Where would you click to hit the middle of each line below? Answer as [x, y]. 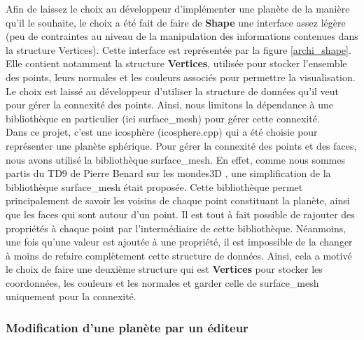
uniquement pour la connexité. [71, 296]
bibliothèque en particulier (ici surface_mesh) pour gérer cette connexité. [163, 118]
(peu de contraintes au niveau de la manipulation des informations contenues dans [182, 36]
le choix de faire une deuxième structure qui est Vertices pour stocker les [164, 269]
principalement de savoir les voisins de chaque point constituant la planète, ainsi [178, 200]
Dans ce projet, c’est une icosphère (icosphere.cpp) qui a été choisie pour [162, 132]
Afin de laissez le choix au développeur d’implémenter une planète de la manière [178, 8]
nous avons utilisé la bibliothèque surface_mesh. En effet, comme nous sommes [175, 159]
